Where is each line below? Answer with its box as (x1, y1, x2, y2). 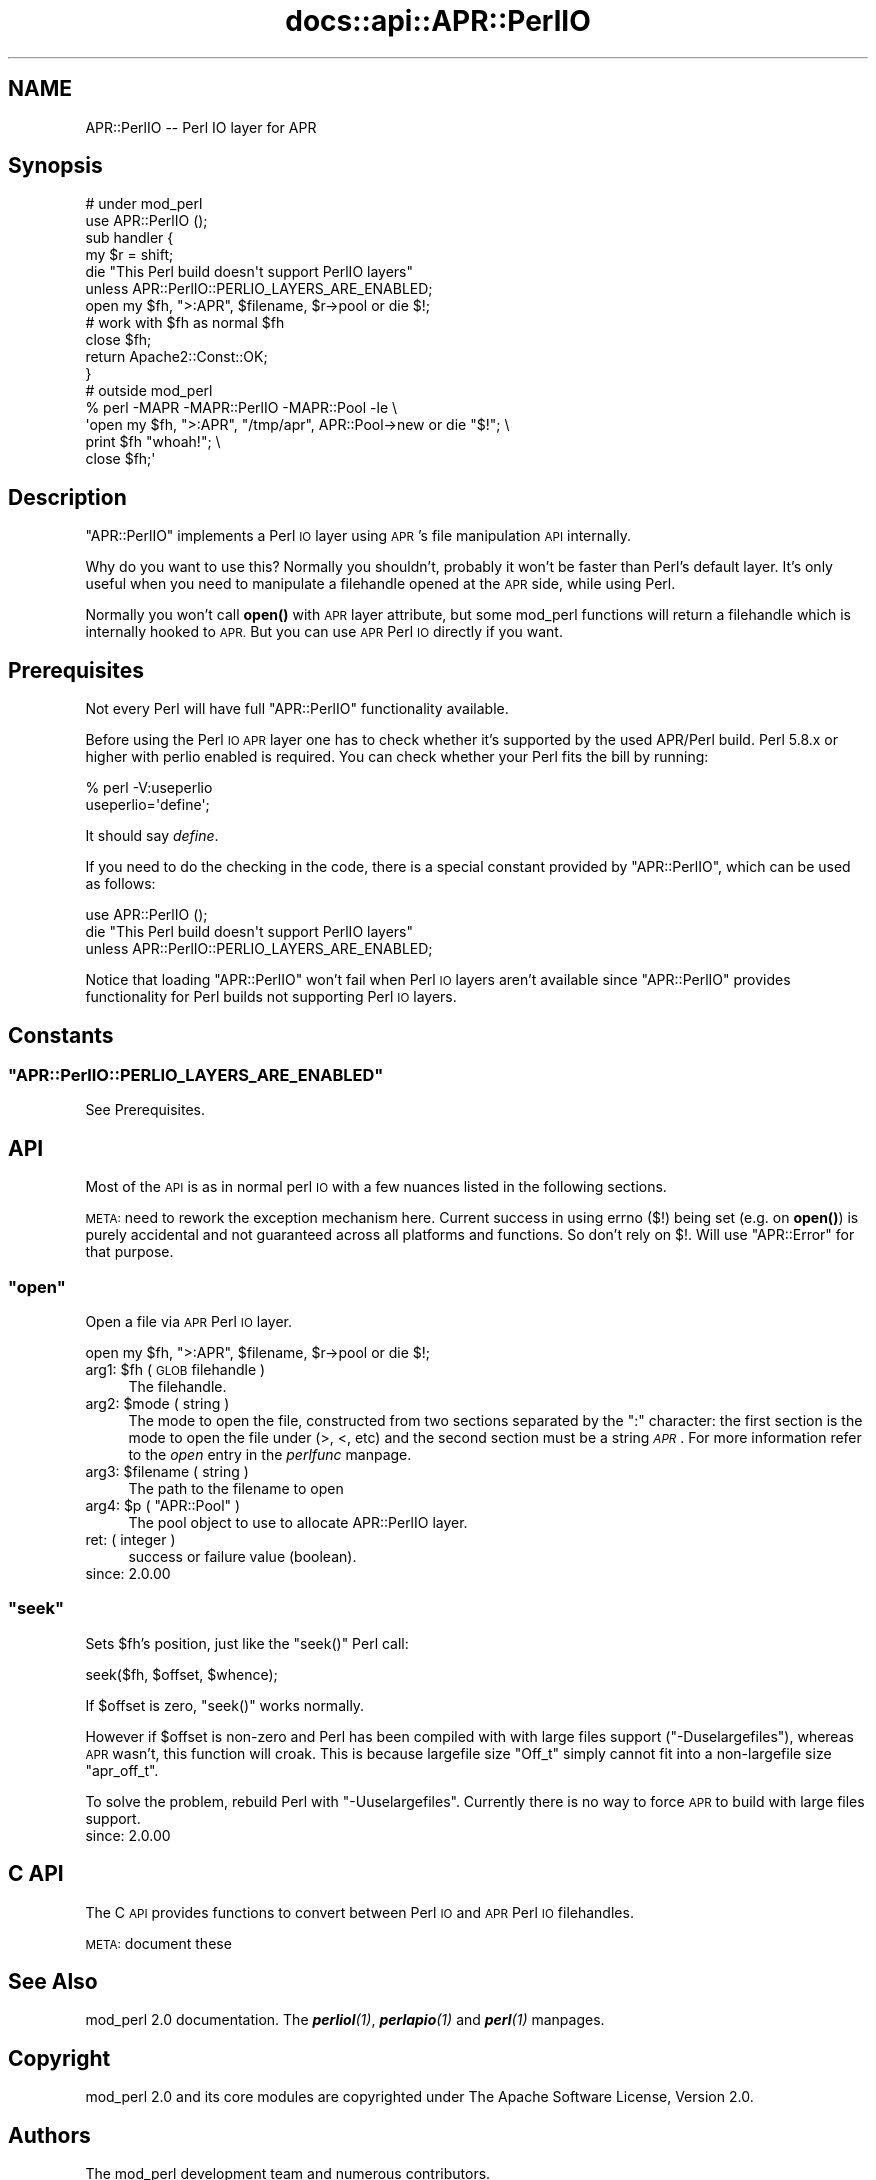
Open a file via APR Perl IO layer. (85, 1312, 292, 1330)
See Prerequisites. (85, 1101, 206, 1119)
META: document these (85, 1934, 232, 1952)
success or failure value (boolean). (128, 1547, 357, 1565)
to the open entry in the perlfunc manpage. (128, 1445, 412, 1463)
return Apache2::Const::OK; (85, 348, 268, 366)
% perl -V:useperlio (85, 779, 213, 797)
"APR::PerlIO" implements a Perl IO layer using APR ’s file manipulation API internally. (85, 527, 632, 545)
